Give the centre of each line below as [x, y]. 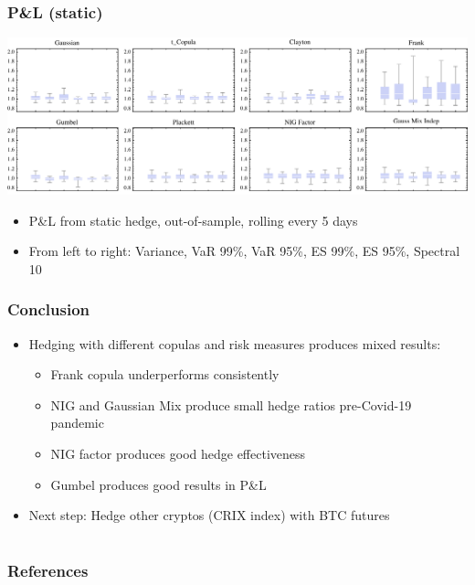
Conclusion [48, 309]
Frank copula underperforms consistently [165, 374]
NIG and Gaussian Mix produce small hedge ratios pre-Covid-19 [231, 404]
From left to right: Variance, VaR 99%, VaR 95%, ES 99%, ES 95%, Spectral [244, 251]
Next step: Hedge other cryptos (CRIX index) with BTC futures [209, 515]
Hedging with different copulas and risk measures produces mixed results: [235, 343]
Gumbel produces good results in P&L [158, 484]
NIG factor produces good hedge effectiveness [178, 453]
